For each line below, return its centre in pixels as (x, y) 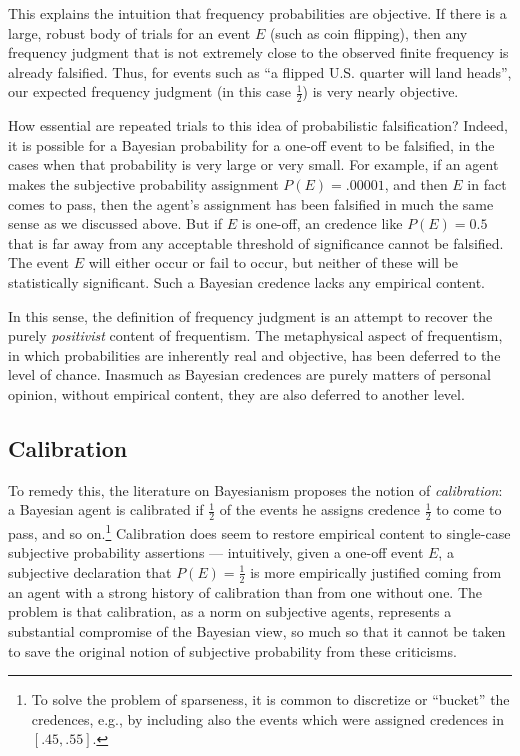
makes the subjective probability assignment (143, 183)
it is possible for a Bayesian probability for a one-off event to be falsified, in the (251, 144)
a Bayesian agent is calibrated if (106, 509)
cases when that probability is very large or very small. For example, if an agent (253, 164)
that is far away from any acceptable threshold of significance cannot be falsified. (256, 242)
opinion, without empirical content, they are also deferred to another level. (236, 393)
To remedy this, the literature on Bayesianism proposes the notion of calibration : (255, 489)
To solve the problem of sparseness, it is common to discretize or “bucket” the (270, 699)
